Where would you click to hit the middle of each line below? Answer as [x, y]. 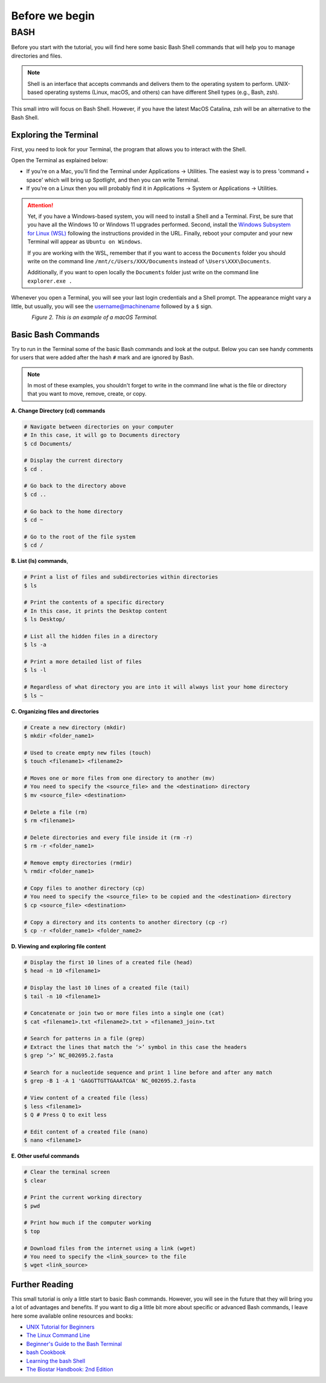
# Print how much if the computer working [88, 1223]
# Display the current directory [73, 461]
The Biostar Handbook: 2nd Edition [70, 1369]
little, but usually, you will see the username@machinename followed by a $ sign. [112, 306]
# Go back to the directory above [75, 486]
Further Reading [42, 1284]
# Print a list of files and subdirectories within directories [121, 577]
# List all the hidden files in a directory [91, 636]
